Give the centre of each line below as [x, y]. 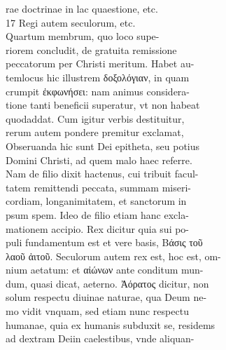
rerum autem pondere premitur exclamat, [95, 132]
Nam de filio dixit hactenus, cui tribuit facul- [102, 174]
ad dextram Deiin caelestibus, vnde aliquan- [100, 338]
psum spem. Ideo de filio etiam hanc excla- [97, 214]
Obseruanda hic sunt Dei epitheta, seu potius [103, 146]
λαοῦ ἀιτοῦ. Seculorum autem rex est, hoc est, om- [113, 256]
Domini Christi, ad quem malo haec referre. [99, 160]
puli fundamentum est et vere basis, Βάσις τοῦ [104, 242]
